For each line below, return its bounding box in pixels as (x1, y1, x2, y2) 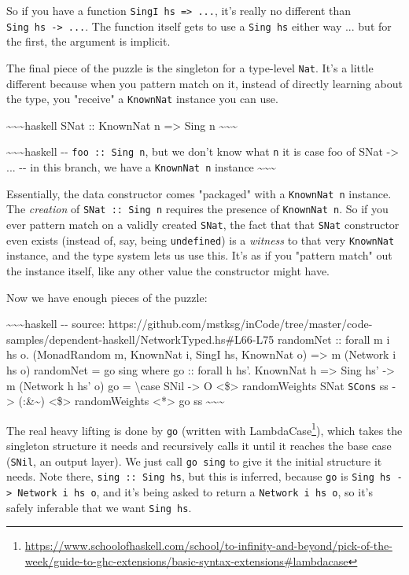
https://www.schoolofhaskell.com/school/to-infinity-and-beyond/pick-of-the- (24, 537, 392, 554)
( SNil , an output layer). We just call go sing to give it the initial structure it (6, 452, 382, 469)
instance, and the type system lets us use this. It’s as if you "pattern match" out (6, 247, 392, 264)
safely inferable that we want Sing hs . (6, 499, 192, 515)
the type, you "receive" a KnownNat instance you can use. (6, 90, 278, 107)
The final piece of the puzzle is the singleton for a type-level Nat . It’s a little (6, 59, 374, 76)
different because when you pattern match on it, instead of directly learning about (6, 75, 403, 91)
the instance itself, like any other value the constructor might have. (6, 262, 330, 278)
